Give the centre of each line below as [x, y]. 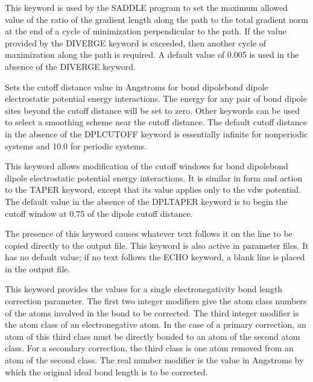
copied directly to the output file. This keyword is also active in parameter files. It [157, 245]
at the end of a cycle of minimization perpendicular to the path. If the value [146, 31]
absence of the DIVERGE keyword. [70, 66]
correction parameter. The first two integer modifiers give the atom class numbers [156, 301]
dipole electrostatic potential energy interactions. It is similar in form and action [154, 177]
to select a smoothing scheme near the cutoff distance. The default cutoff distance [156, 122]
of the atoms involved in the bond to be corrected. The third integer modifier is [152, 312]
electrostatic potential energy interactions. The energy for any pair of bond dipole [156, 99]
